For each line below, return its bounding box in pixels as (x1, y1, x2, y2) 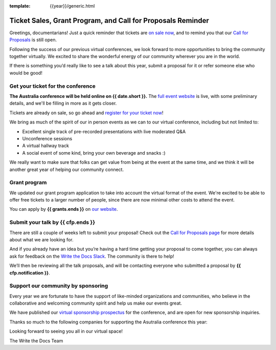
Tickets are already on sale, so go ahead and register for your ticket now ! (9, 110, 164, 116)
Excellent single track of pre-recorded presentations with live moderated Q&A (22, 128, 186, 135)
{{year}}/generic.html (50, 3, 95, 9)
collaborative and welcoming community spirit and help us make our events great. (9, 300, 182, 306)
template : (9, 3, 31, 9)
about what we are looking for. (9, 236, 74, 242)
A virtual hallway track (22, 143, 69, 149)
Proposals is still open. (9, 37, 57, 43)
